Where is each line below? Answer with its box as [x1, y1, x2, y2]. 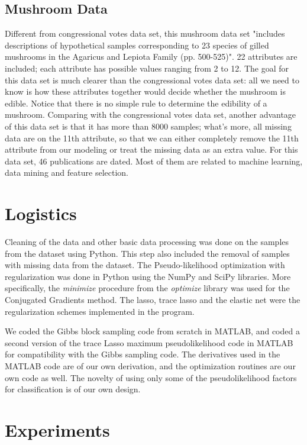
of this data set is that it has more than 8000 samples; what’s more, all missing [5, 120, 292, 132]
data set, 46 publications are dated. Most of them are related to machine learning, [5, 154, 303, 167]
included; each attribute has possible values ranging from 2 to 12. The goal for [5, 62, 289, 74]
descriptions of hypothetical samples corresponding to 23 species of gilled [5, 38, 269, 51]
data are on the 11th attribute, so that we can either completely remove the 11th [5, 131, 299, 144]
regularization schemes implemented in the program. [5, 305, 195, 317]
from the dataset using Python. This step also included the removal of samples [5, 247, 290, 259]
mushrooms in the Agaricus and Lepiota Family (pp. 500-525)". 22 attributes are [5, 50, 298, 63]
